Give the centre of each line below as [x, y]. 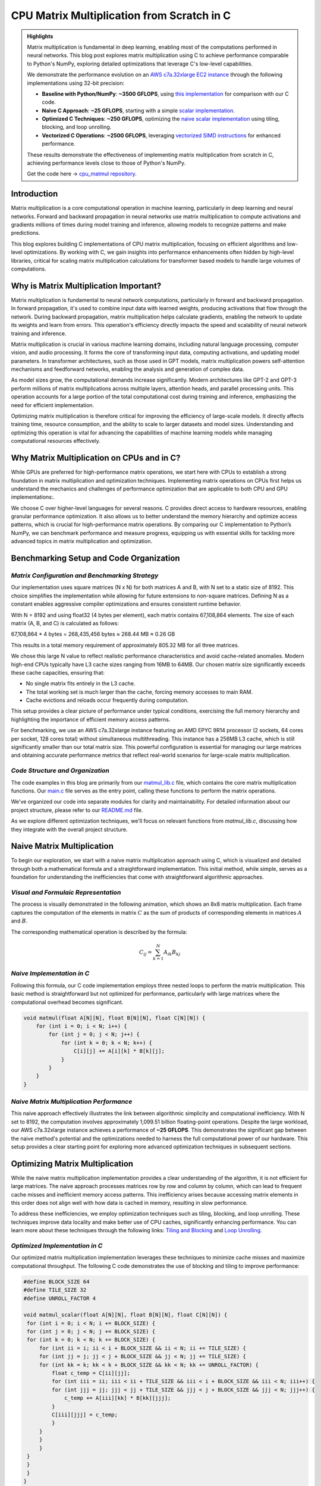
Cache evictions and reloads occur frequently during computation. [107, 700]
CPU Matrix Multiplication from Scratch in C [121, 15]
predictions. [26, 233]
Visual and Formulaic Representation [66, 892]
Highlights [40, 36]
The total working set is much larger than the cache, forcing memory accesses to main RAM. [139, 692]
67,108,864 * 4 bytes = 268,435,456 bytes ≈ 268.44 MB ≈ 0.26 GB [93, 634]
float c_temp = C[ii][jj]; [91, 1373]
